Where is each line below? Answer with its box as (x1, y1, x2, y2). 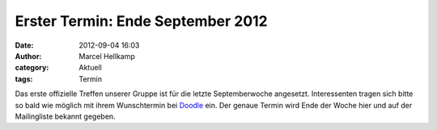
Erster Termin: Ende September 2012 (15, 12, 268, 30)
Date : (15, 40, 34, 50)
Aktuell (78, 63, 103, 73)
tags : (15, 73, 33, 84)
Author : (15, 51, 42, 61)
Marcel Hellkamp (78, 51, 135, 61)
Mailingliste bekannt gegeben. (15, 111, 117, 121)
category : (15, 63, 49, 73)
